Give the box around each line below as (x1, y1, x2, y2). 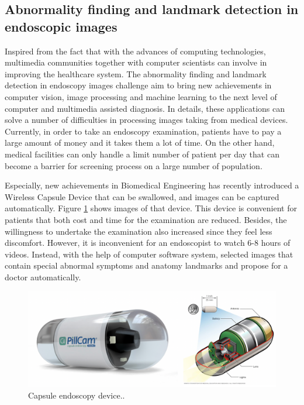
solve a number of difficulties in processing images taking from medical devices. (5, 114, 288, 126)
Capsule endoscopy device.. (28, 389, 125, 401)
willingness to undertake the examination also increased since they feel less (5, 225, 272, 237)
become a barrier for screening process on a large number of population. (5, 159, 262, 171)
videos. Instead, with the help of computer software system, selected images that (5, 248, 293, 260)
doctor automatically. (5, 270, 81, 283)
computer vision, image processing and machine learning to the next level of (5, 90, 277, 102)
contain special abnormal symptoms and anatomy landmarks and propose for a (5, 259, 288, 272)
